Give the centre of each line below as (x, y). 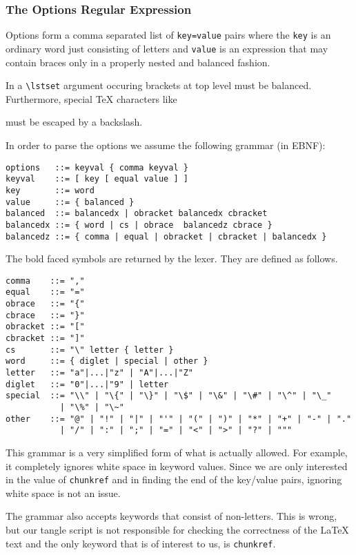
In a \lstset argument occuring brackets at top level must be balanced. (159, 85)
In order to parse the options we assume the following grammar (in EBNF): (166, 145)
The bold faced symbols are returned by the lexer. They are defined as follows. (172, 259)
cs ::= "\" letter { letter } (90, 350)
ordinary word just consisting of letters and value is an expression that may (167, 48)
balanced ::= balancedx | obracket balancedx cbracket (137, 214)
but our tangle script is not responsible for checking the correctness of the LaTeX (177, 529)
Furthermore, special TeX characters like (91, 98)
